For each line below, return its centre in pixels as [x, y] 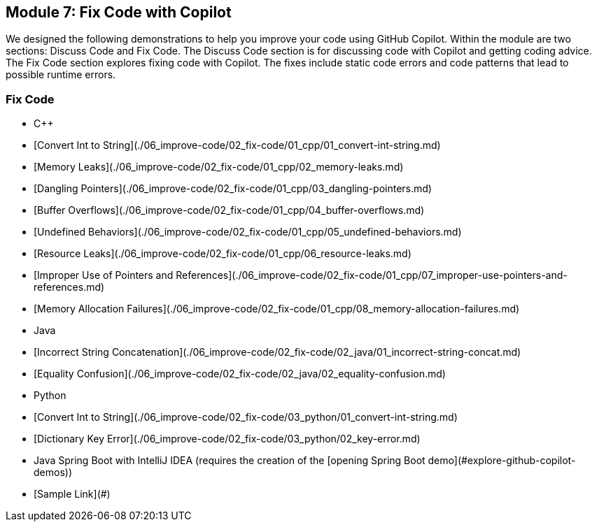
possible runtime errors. [61, 75]
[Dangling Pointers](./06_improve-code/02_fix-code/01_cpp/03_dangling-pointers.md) [233, 189]
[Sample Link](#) [72, 494]
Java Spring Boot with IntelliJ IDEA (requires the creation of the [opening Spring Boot [230, 461]
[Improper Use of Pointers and [104, 275]
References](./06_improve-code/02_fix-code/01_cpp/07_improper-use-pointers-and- [372, 275]
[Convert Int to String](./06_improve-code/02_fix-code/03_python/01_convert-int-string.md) [246, 417]
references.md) [69, 287]
